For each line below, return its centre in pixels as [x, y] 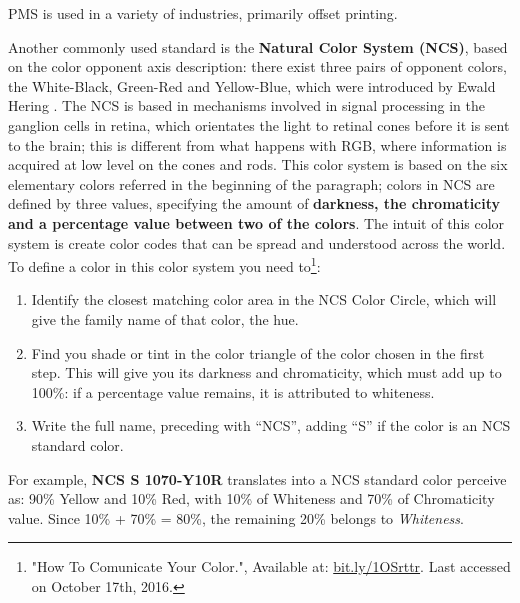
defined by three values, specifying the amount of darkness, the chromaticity [254, 203]
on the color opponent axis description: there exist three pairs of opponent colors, [257, 66]
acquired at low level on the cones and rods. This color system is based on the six [258, 164]
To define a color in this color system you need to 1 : [164, 264]
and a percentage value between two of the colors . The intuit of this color [256, 222]
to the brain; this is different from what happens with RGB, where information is [257, 144]
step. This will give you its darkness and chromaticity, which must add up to [266, 372]
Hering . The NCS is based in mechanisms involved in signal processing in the [246, 105]
